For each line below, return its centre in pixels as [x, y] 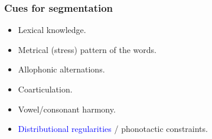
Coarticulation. [45, 89]
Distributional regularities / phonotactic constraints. [113, 129]
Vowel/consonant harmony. [67, 109]
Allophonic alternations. [61, 69]
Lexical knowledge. [52, 30]
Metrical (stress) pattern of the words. [87, 49]
